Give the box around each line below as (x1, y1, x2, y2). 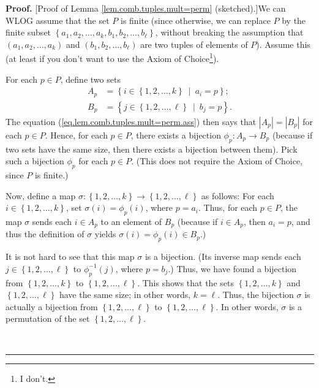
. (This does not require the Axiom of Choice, (131, 154, 303, 167)
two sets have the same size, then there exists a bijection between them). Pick (6, 142, 298, 155)
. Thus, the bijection (217, 288, 294, 301)
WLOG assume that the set (6, 13, 110, 26)
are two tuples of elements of (140, 37, 248, 50)
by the (282, 13, 306, 26)
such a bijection (6, 154, 64, 167)
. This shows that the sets (137, 276, 234, 289)
